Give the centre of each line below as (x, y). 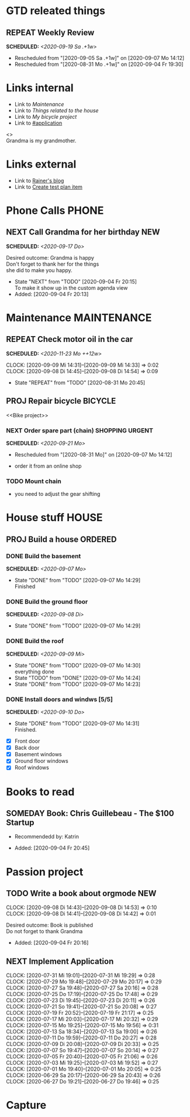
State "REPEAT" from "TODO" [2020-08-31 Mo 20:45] (80, 383)
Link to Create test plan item (49, 187)
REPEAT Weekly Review (50, 33)
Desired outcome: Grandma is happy (50, 257)
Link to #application (38, 123)
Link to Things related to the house (56, 110)
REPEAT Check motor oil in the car (70, 339)
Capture (26, 1105)
